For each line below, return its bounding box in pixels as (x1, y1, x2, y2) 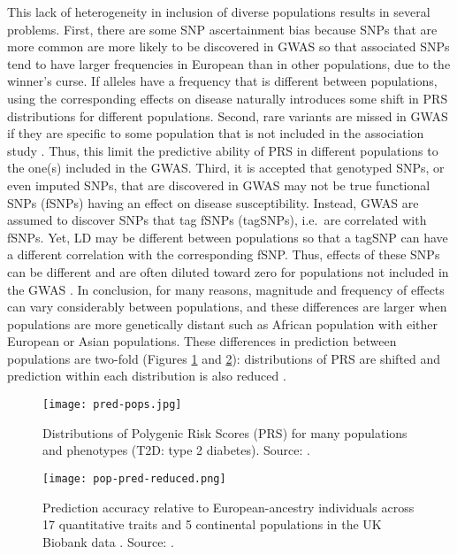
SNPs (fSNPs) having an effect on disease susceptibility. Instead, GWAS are (7, 193, 419, 212)
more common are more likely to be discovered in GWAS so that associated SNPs (7, 37, 450, 56)
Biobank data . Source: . (42, 532, 174, 550)
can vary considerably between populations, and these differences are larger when (7, 297, 447, 316)
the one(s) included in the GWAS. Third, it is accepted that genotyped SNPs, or (7, 158, 445, 177)
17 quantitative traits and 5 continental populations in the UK (42, 515, 382, 534)
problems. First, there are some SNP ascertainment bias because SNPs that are (7, 19, 438, 38)
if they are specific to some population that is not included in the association (7, 124, 424, 142)
